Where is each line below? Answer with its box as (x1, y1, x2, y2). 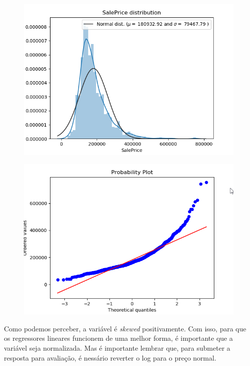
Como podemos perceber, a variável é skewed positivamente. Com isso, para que (4, 323, 247, 333)
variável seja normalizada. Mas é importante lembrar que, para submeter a (4, 343, 231, 353)
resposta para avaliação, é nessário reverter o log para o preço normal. (4, 352, 216, 363)
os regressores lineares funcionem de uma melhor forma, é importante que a (4, 333, 233, 343)
